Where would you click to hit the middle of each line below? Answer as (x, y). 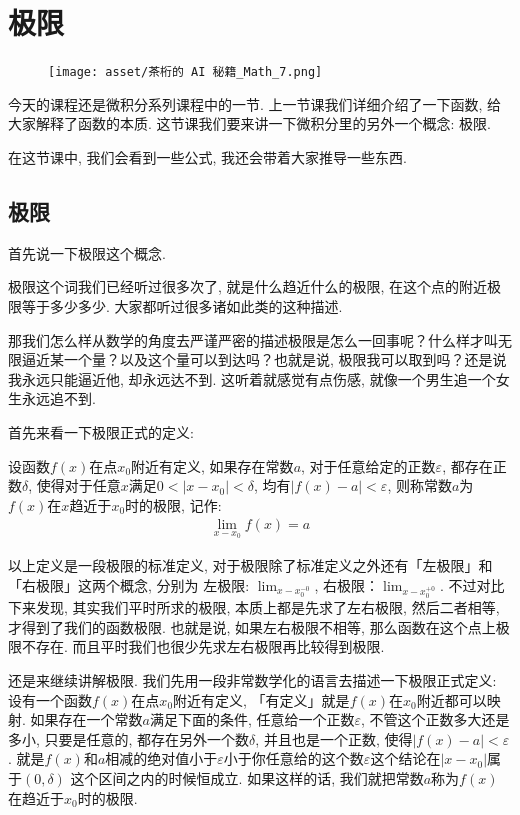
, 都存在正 (474, 465)
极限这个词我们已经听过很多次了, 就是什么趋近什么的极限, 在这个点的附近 (248, 286)
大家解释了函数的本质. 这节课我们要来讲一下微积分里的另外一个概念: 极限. (249, 123)
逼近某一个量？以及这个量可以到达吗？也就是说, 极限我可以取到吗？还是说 (264, 359)
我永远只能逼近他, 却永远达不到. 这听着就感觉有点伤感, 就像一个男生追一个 (252, 378)
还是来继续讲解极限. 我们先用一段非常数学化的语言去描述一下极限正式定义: (252, 680)
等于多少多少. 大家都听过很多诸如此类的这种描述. (182, 305)
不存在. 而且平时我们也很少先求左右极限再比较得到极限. (203, 646)
